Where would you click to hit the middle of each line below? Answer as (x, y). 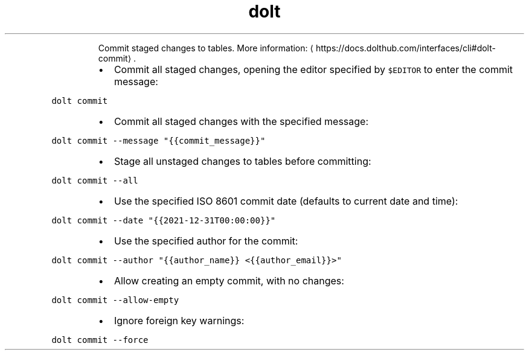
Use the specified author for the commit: (206, 241)
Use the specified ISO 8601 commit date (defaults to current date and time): (286, 201)
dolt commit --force (100, 340)
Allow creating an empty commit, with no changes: (229, 280)
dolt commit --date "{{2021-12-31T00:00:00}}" (164, 220)
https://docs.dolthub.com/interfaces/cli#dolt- (406, 48)
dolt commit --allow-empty (115, 300)
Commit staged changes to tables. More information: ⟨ (206, 48)
